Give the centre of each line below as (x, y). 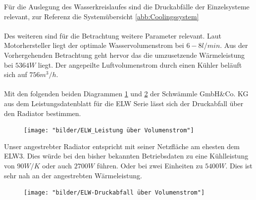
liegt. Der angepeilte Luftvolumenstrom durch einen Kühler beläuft (140, 64)
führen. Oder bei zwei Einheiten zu (150, 165)
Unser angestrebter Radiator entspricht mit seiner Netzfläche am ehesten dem (122, 146)
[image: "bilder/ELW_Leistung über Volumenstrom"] (109, 131)
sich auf (16, 74)
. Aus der (234, 45)
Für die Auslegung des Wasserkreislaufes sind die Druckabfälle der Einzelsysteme (127, 6)
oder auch (57, 165)
